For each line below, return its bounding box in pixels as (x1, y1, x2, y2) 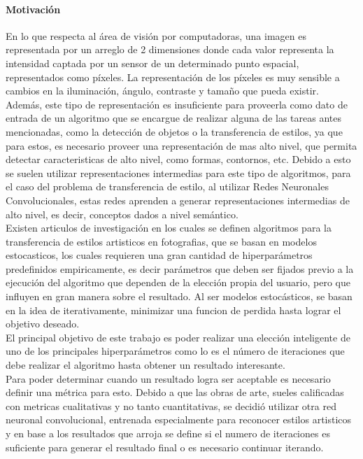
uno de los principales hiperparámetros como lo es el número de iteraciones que (6, 344, 345, 358)
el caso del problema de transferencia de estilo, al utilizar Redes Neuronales (6, 179, 329, 194)
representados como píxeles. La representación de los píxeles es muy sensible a (6, 69, 340, 84)
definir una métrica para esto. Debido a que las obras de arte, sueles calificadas (6, 385, 344, 400)
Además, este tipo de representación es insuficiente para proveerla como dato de (6, 97, 348, 111)
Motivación (6, 1, 61, 16)
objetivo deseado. (6, 316, 80, 331)
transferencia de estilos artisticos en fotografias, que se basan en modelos (6, 234, 317, 248)
